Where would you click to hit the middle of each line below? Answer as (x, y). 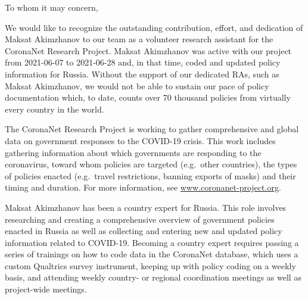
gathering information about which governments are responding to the (133, 152)
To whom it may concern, (52, 7)
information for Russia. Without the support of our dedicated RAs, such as (142, 74)
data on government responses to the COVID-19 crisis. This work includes (140, 140)
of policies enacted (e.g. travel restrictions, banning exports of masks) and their (150, 175)
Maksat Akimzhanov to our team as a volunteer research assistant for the (139, 39)
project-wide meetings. (46, 289)
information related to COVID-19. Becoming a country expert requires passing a (152, 242)
